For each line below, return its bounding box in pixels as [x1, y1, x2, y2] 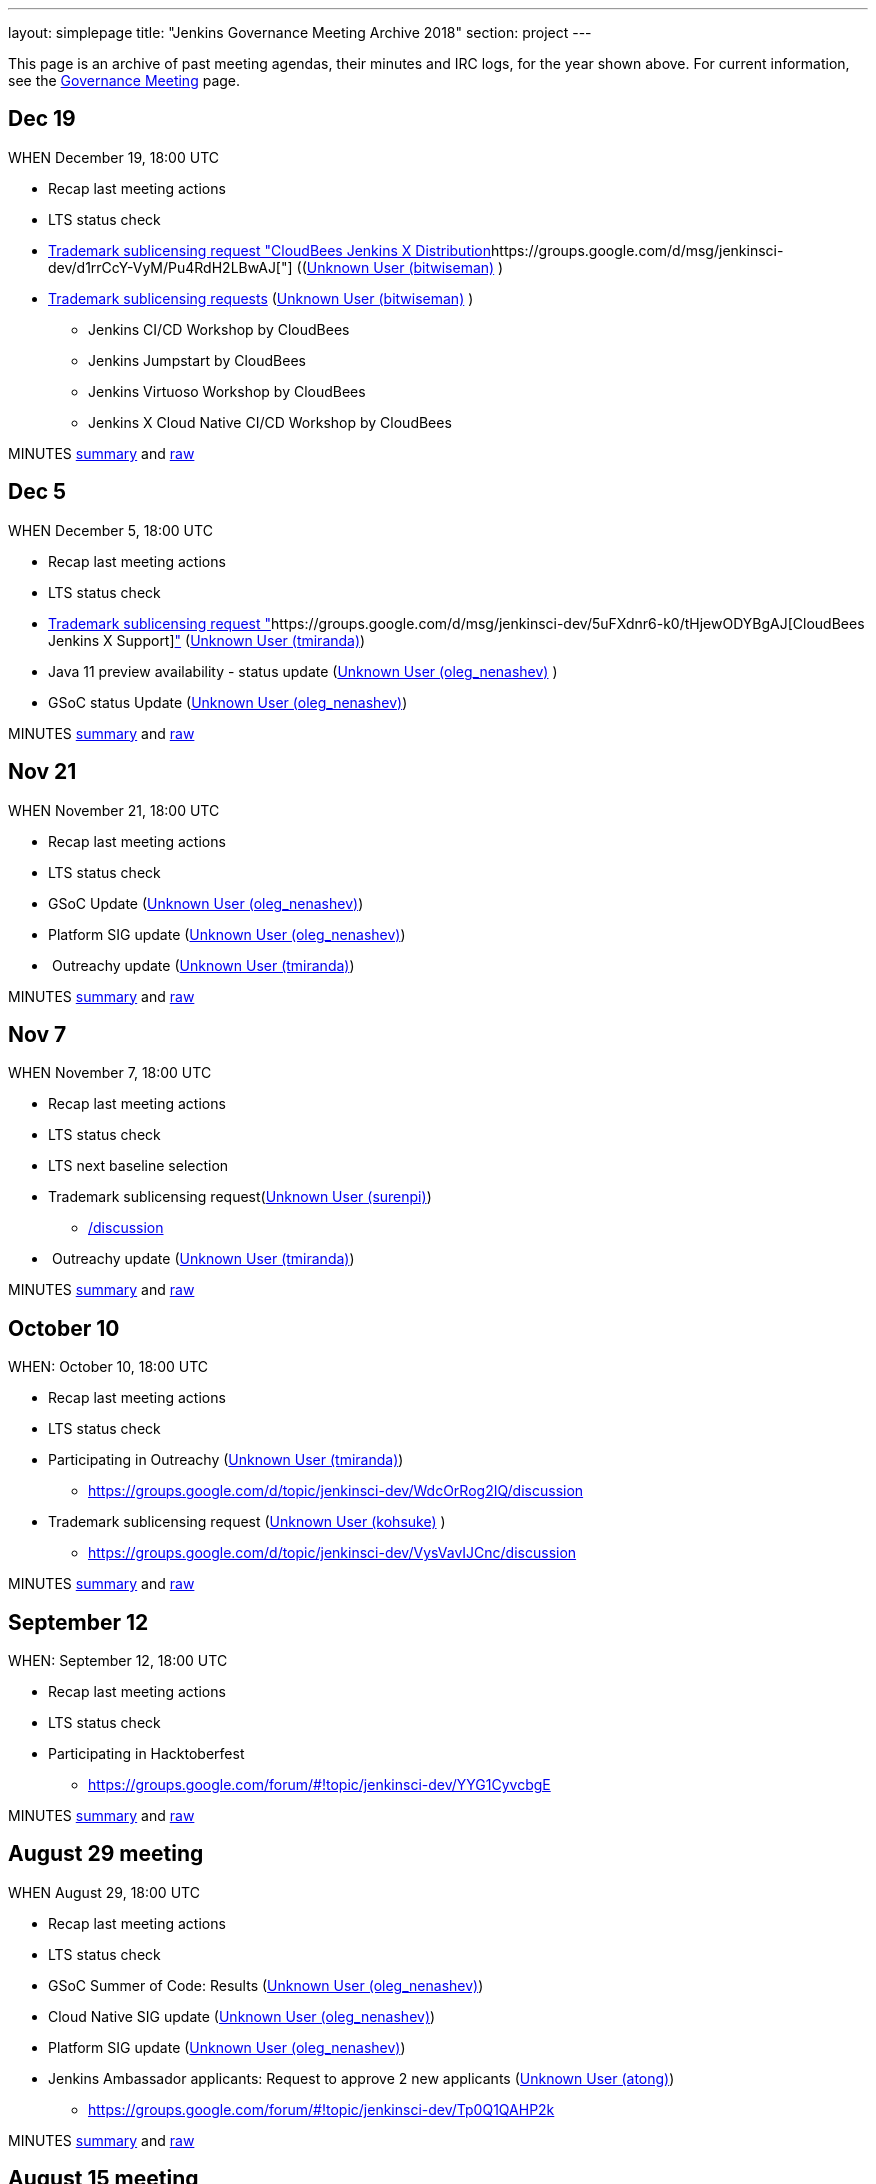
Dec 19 [8, 106, 76, 132]
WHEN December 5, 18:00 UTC [8, 521, 213, 539]
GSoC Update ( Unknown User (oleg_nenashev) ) [48, 894, 364, 912]
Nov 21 [8, 759, 77, 785]
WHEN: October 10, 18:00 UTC [8, 1358, 209, 1376]
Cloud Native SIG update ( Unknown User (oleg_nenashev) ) [48, 2007, 436, 2025]
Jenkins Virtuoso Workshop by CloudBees [88, 382, 366, 400]
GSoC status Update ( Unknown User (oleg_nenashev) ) [48, 693, 408, 711]
